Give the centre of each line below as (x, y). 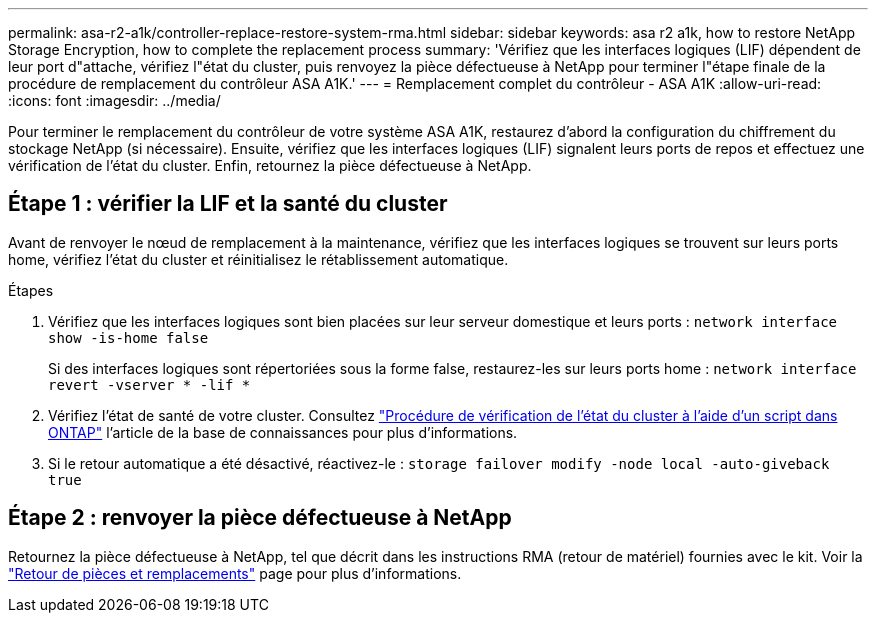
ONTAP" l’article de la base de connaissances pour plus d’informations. (283, 432)
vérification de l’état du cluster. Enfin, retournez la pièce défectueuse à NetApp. (270, 165)
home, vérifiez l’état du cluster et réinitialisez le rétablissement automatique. (258, 259)
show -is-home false (128, 337)
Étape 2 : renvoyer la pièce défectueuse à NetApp (260, 518)
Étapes (31, 290)
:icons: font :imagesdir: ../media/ (114, 100)
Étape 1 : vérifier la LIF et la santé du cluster (228, 204)
